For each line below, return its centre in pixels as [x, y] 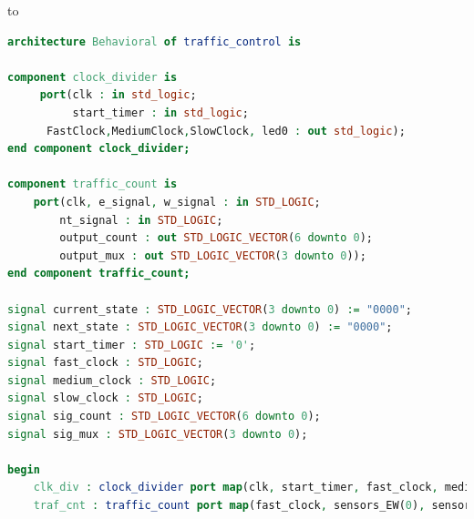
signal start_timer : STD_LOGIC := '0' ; [132, 345]
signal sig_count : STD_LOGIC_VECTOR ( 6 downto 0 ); [164, 417]
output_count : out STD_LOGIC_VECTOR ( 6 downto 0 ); [216, 238]
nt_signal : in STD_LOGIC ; [141, 220]
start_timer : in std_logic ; [160, 112]
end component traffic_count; [99, 274]
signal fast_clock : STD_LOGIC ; [105, 363]
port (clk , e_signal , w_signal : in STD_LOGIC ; [177, 202]
